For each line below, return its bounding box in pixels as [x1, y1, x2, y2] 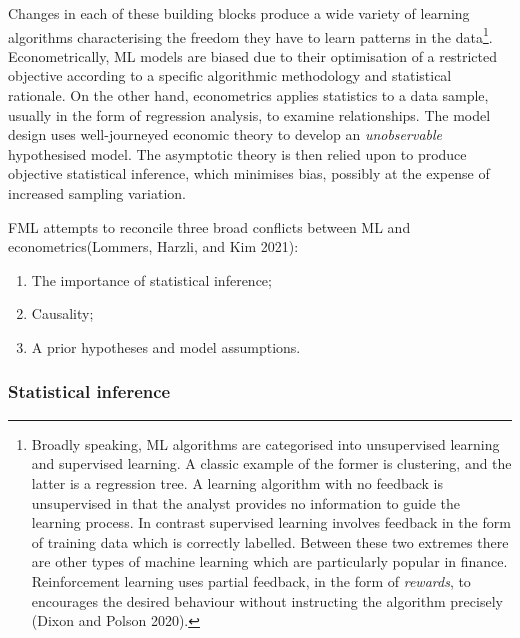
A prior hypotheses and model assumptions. [31, 336, 301, 357]
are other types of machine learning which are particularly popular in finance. [31, 551, 508, 572]
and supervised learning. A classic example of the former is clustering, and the [31, 453, 512, 474]
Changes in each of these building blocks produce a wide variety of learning [8, 3, 470, 23]
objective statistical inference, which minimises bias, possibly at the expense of [8, 163, 490, 184]
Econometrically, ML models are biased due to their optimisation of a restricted [8, 45, 497, 66]
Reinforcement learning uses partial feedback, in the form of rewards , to [31, 570, 471, 591]
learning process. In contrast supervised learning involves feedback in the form [31, 512, 511, 533]
